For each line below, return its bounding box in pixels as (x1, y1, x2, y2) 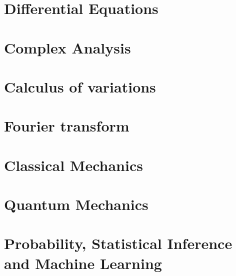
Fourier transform (4, 115, 129, 136)
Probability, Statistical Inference (4, 233, 232, 253)
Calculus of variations (4, 76, 156, 96)
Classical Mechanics (4, 154, 143, 175)
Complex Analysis (4, 37, 131, 57)
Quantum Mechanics (4, 194, 148, 214)
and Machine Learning (4, 252, 162, 273)
